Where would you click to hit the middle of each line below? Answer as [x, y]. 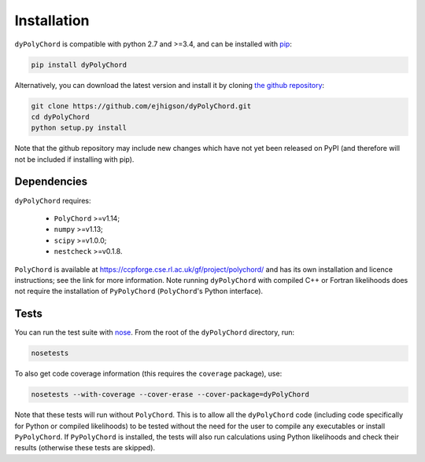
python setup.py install [79, 128]
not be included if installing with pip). [74, 159]
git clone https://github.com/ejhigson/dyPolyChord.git [141, 106]
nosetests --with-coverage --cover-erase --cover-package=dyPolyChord [170, 394]
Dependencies [51, 182]
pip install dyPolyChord [79, 64]
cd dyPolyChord [60, 117]
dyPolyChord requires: [53, 200]
